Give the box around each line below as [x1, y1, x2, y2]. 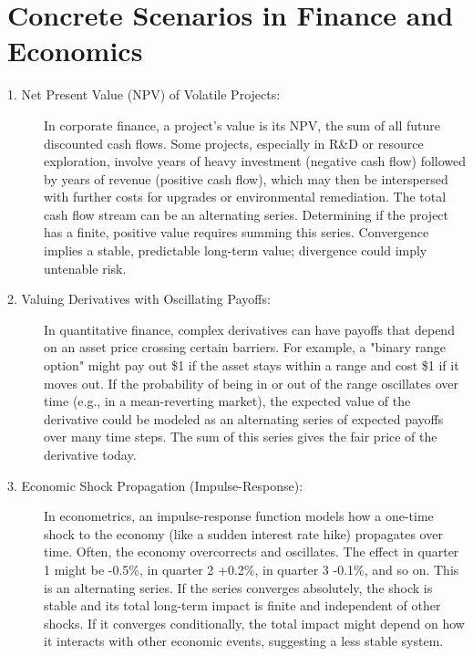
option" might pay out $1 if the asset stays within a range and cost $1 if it [44, 356, 459, 375]
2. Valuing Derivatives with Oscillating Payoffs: [7, 289, 271, 308]
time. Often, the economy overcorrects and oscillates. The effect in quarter [44, 542, 459, 561]
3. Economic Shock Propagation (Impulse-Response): [7, 475, 303, 495]
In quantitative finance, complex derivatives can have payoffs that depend [44, 319, 455, 338]
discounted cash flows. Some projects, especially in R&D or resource [44, 133, 424, 152]
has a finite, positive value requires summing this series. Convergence [44, 223, 429, 242]
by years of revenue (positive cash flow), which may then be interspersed [44, 169, 448, 188]
